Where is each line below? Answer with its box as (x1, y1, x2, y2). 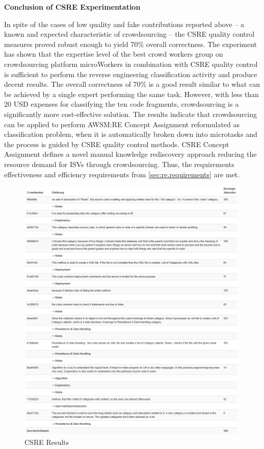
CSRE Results (24, 436, 69, 447)
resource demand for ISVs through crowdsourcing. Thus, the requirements (4, 158, 234, 169)
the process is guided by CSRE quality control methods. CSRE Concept (4, 138, 229, 149)
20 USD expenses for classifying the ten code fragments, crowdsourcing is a (4, 99, 239, 109)
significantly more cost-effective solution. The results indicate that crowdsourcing (4, 108, 257, 119)
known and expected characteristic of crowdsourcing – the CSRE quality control (4, 29, 255, 39)
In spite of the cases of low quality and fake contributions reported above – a (4, 18, 244, 29)
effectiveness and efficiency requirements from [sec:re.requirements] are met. (4, 169, 240, 179)
